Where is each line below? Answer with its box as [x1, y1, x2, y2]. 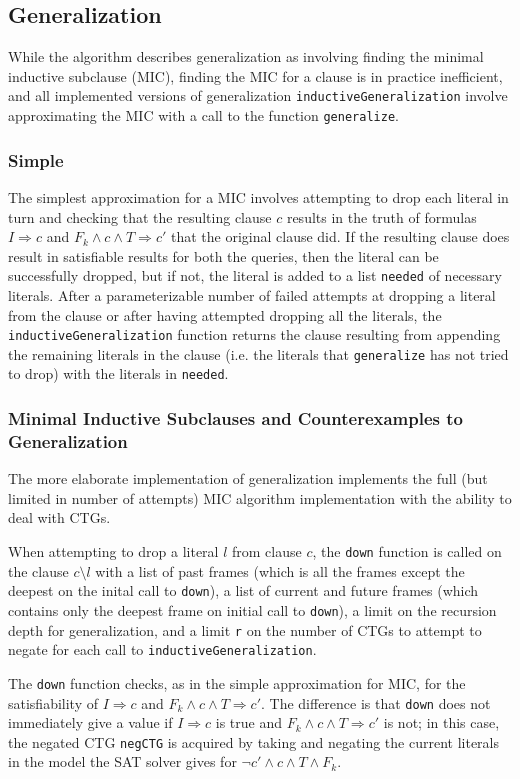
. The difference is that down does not [260, 692, 491, 713]
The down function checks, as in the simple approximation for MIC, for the [8, 672, 466, 693]
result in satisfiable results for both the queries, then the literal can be [8, 245, 439, 266]
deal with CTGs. [8, 507, 111, 528]
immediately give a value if [8, 712, 173, 733]
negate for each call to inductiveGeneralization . [8, 639, 317, 660]
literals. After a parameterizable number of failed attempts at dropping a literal [8, 284, 496, 305]
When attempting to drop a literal [8, 541, 219, 562]
